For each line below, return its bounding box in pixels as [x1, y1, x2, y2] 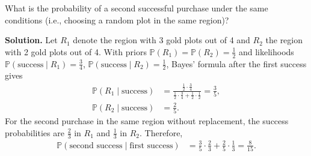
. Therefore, [140, 126, 183, 139]
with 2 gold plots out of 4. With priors [5, 45, 147, 58]
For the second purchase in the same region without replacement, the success [5, 115, 289, 127]
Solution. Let [5, 34, 58, 46]
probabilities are [5, 126, 64, 139]
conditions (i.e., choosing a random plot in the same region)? [5, 13, 229, 26]
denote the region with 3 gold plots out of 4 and [73, 34, 250, 46]
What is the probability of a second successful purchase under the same [5, 2, 268, 14]
